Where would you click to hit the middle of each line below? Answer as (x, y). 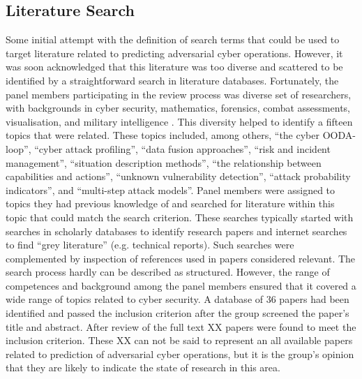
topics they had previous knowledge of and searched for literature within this (170, 203)
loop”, (18, 148)
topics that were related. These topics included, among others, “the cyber (163, 135)
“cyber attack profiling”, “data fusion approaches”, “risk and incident (182, 148)
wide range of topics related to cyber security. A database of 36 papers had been (178, 299)
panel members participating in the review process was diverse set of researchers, (179, 94)
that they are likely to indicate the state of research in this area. (143, 367)
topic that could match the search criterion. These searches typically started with (180, 217)
